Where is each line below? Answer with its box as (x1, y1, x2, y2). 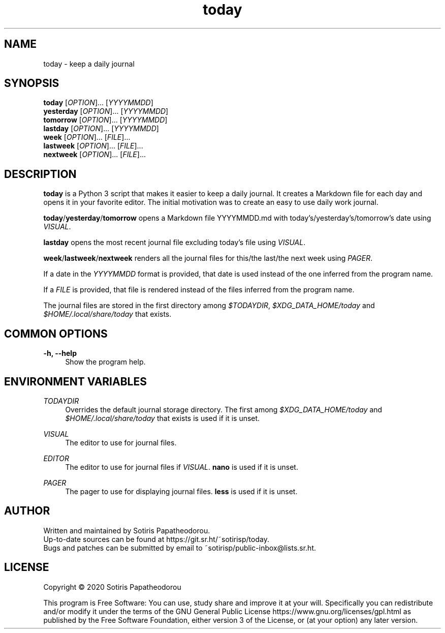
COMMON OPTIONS (4, 327, 108, 340)
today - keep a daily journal (43, 59, 135, 68)
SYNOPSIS (4, 77, 59, 90)
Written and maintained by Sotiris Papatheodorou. (43, 526, 210, 535)
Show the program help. (65, 357, 146, 367)
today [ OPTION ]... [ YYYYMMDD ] (43, 98, 153, 107)
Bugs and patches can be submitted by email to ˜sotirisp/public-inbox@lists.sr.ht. (43, 543, 316, 552)
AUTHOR (4, 504, 50, 518)
